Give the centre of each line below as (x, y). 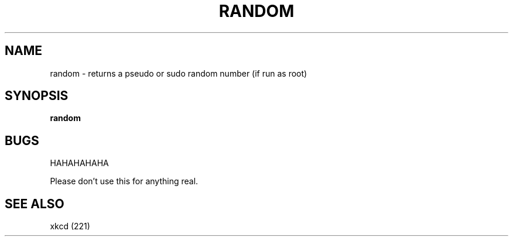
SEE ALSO (35, 204)
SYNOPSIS (37, 96)
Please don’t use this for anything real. (124, 181)
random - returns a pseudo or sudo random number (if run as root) (179, 73)
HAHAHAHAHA (79, 163)
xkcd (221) (70, 226)
